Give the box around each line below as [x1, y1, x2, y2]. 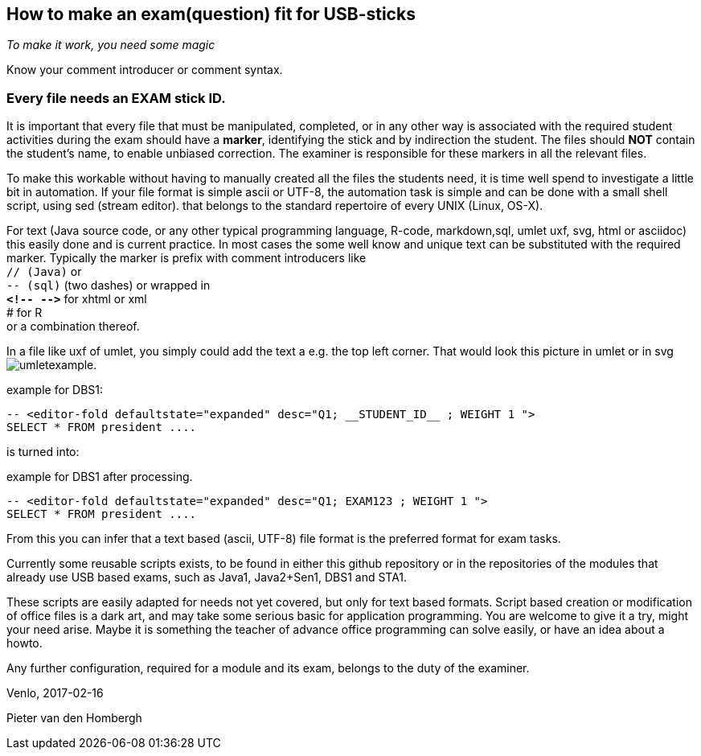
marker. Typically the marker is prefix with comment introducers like [6, 251, 367, 265]
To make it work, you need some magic [6, 38, 215, 52]
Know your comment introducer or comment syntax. [6, 63, 283, 77]
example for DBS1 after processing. [6, 470, 193, 484]
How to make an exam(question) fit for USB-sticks [6, 4, 416, 24]
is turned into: [6, 445, 80, 459]
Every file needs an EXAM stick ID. [6, 89, 226, 106]
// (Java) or [6, 265, 82, 279]
